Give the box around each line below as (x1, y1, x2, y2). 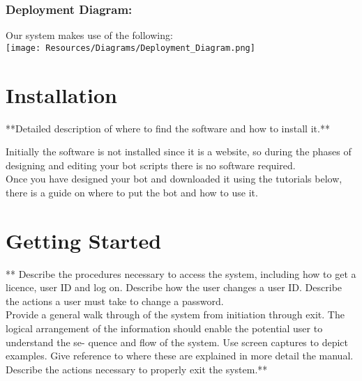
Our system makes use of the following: (6, 28, 173, 42)
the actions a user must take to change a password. (6, 293, 224, 308)
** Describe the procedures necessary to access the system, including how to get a (6, 266, 356, 281)
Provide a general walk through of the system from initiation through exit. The (6, 307, 345, 322)
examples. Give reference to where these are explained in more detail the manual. (6, 348, 354, 363)
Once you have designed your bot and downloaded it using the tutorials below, (6, 171, 342, 186)
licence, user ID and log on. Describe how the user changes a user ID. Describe (6, 280, 342, 295)
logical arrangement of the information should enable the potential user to (6, 321, 323, 336)
